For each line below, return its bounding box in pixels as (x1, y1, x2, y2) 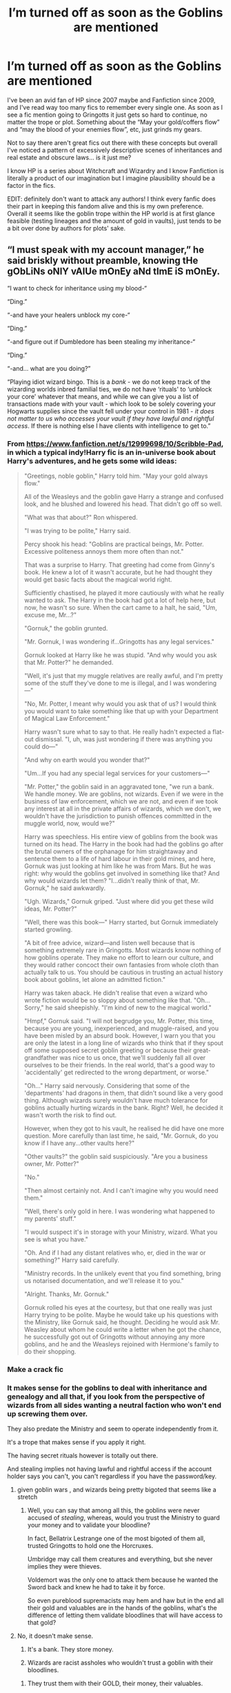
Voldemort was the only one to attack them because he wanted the (27, 1576, 219, 1584)
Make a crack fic (7, 1364, 64, 1374)
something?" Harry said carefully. (23, 1256, 119, 1264)
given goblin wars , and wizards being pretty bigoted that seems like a (17, 1486, 217, 1494)
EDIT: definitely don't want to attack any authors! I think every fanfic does (7, 195, 216, 203)
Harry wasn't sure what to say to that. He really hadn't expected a (23, 728, 212, 736)
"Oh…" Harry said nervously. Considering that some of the (23, 1082, 190, 1090)
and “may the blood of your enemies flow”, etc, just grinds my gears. (7, 125, 202, 133)
